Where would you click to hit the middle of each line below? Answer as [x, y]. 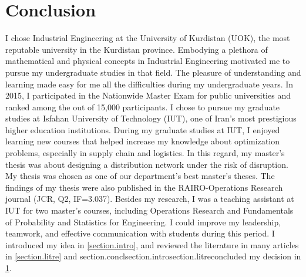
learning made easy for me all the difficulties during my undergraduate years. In [149, 84]
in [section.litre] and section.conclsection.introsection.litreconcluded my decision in [153, 256]
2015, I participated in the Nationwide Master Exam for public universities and [148, 95]
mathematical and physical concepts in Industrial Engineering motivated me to [148, 61]
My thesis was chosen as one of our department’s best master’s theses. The [140, 176]
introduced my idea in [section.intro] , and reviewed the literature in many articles [152, 244]
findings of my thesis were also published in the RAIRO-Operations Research [144, 187]
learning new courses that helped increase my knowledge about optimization [143, 141]
